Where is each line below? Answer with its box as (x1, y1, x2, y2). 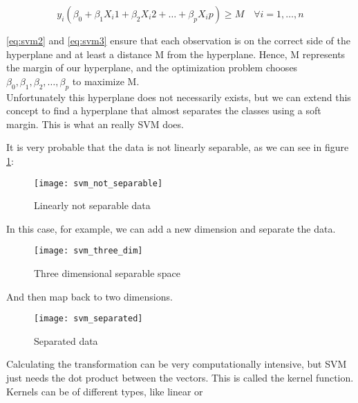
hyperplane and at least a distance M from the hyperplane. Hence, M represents (6, 46, 346, 61)
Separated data (34, 333, 98, 348)
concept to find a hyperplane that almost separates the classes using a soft (6, 103, 321, 118)
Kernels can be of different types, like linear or (6, 384, 203, 398)
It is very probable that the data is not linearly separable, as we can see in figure (6, 140, 349, 154)
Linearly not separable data (34, 198, 151, 213)
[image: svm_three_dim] (34, 246, 143, 256)
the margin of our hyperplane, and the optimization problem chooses (6, 60, 298, 75)
